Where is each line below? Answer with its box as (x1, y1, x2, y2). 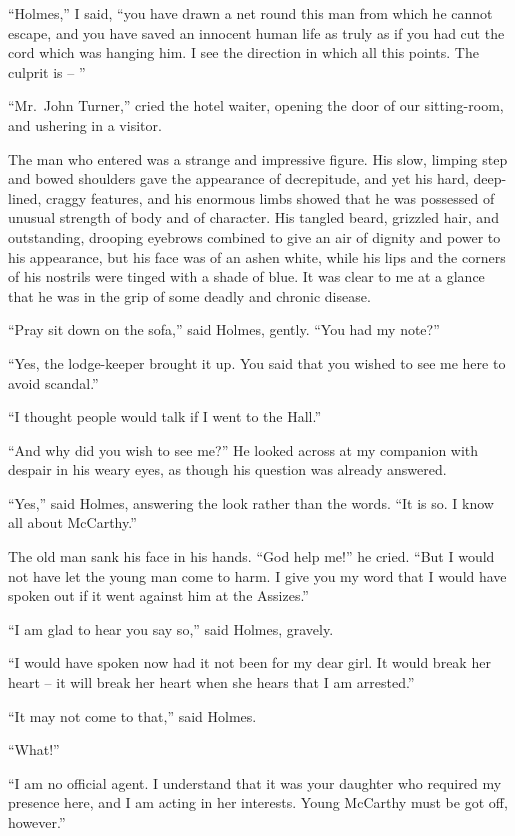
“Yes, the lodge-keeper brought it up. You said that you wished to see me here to (8, 352, 506, 373)
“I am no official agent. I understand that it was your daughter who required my (8, 772, 502, 793)
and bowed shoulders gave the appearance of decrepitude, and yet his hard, (8, 168, 469, 189)
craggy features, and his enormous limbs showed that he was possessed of (46, 187, 495, 208)
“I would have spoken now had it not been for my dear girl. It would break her (8, 652, 491, 673)
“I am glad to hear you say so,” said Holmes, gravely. (8, 618, 334, 639)
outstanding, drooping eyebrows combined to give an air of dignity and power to (8, 226, 501, 247)
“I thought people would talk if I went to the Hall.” (8, 406, 322, 427)
